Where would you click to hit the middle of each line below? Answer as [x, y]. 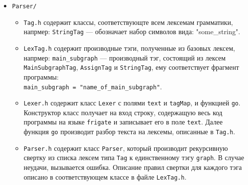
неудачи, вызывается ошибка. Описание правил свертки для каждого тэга [133, 167]
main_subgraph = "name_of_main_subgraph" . [93, 86]
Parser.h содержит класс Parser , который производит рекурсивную [126, 148]
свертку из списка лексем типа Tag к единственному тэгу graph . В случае [134, 157]
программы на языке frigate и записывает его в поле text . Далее [123, 122]
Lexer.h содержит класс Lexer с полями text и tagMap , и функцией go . [132, 103]
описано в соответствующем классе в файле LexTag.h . [105, 176]
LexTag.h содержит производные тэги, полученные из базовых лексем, [129, 48]
